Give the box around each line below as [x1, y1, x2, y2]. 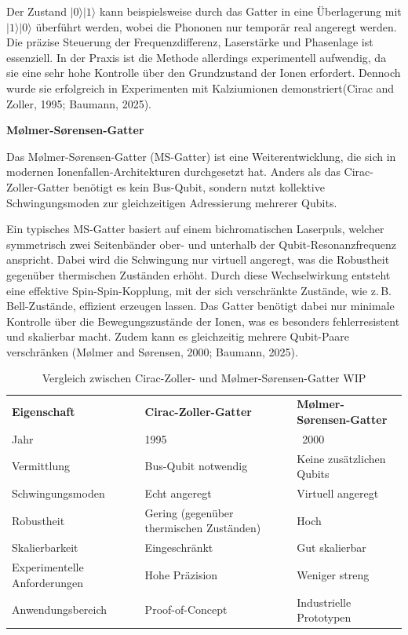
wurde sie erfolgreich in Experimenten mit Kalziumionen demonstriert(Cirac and [6, 79, 395, 96]
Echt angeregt [144, 485, 212, 502]
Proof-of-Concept [144, 601, 228, 618]
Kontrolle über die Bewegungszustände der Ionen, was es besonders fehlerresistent [6, 312, 400, 329]
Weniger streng [297, 566, 370, 582]
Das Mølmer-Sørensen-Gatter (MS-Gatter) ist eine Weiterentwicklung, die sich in [6, 148, 396, 164]
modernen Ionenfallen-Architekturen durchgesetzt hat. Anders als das [6, 163, 341, 180]
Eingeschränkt [144, 539, 213, 556]
